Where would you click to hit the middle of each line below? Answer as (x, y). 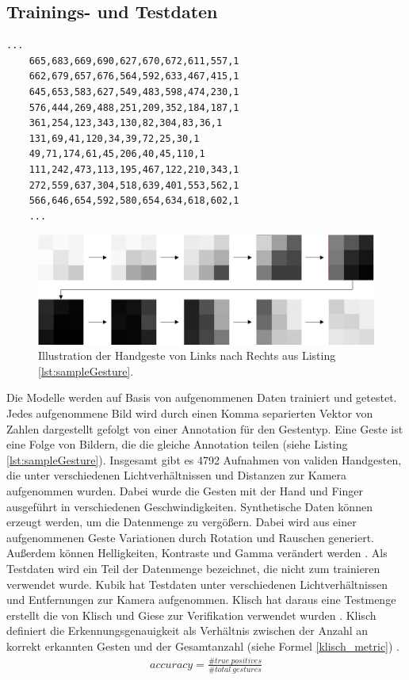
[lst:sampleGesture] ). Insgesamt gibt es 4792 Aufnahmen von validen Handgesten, (204, 459)
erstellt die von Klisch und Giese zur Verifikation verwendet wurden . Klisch (191, 615)
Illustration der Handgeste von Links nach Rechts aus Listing (187, 355)
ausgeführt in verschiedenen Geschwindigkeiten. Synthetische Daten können (189, 506)
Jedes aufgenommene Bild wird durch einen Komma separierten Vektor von (190, 413)
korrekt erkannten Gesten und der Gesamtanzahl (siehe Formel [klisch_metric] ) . (203, 646)
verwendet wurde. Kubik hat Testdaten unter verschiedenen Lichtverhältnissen (197, 584)
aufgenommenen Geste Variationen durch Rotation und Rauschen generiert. (190, 537)
